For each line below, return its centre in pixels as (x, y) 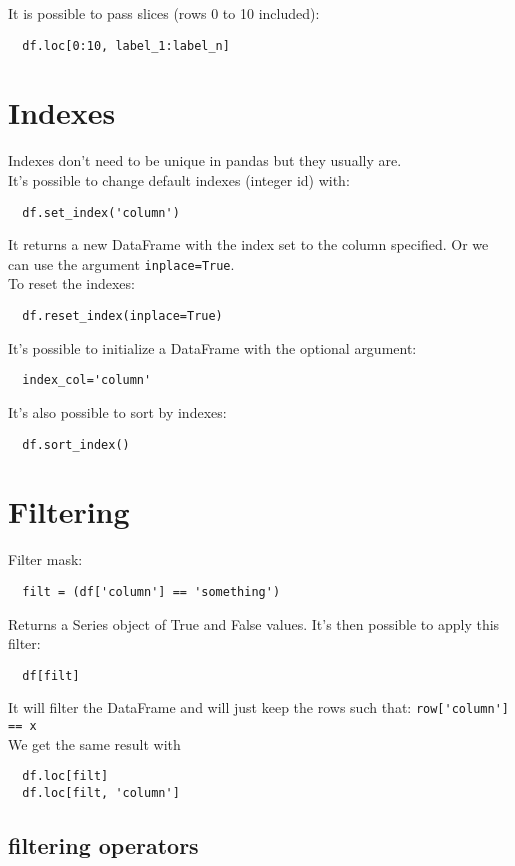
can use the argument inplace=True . (121, 263)
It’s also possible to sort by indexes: (117, 411)
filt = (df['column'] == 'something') (151, 591)
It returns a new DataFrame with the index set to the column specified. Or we (248, 244)
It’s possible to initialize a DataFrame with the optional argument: (212, 347)
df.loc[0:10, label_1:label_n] (126, 45)
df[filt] (51, 675)
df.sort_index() (76, 444)
